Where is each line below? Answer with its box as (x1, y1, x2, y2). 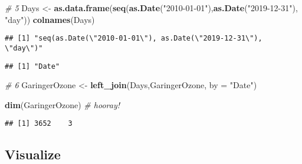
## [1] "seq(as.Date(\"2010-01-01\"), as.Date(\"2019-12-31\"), (5, 34, 262, 43)
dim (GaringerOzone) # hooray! (5, 98, 120, 111)
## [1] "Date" (5, 62, 60, 71)
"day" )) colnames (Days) (5, 13, 95, 25)
